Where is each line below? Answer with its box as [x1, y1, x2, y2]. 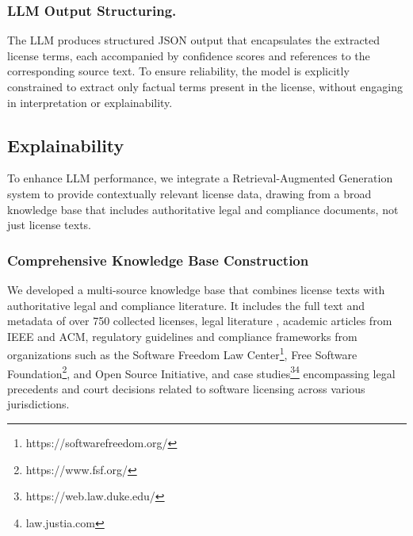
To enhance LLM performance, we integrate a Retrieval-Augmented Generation [7, 170, 393, 186]
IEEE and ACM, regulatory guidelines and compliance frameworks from [7, 327, 358, 344]
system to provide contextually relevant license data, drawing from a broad [7, 185, 372, 201]
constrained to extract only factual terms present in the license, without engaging [7, 78, 403, 94]
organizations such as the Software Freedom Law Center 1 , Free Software [7, 344, 358, 363]
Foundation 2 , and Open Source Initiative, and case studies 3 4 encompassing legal [7, 362, 396, 381]
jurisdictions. [7, 396, 70, 412]
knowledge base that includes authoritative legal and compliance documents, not [7, 201, 399, 217]
